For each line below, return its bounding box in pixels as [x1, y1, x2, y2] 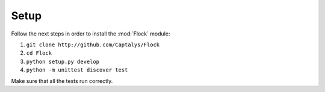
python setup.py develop [26, 58, 99, 65]
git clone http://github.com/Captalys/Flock [26, 41, 160, 48]
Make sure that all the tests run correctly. [11, 77, 113, 84]
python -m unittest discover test [26, 67, 128, 73]
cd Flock [26, 50, 52, 57]
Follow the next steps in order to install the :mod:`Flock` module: [11, 30, 170, 37]
